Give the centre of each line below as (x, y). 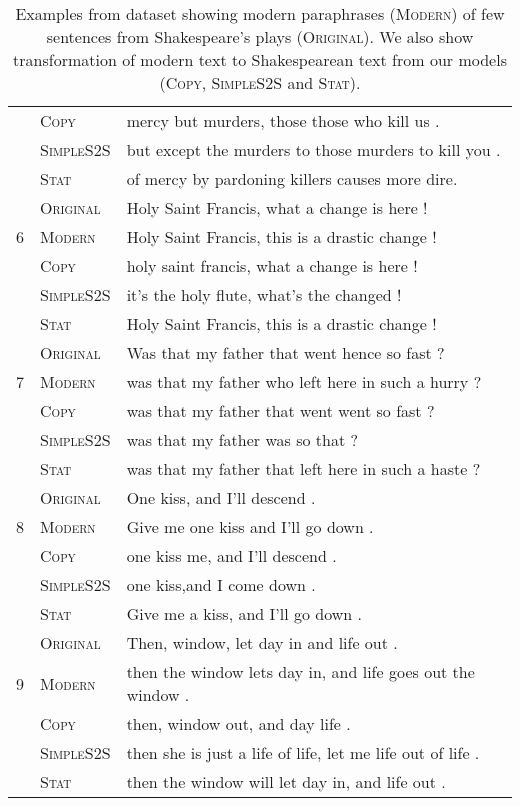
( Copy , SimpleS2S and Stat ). (260, 82)
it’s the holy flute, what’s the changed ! (264, 294)
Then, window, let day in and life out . (262, 642)
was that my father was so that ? (242, 439)
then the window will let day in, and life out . (286, 781)
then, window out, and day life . (238, 723)
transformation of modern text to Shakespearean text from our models (260, 59)
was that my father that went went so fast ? (280, 410)
